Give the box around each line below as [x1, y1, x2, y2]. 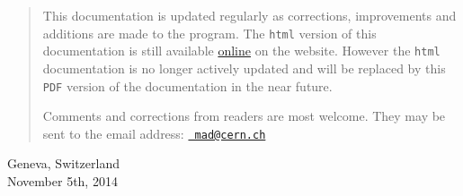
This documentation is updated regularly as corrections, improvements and [42, 6, 457, 24]
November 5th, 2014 [7, 172, 118, 190]
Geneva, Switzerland [7, 154, 120, 173]
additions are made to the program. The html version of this [42, 23, 377, 42]
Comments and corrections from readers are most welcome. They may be [42, 107, 446, 125]
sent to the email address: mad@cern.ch [42, 124, 266, 142]
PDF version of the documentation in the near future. [42, 76, 333, 95]
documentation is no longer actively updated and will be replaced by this [42, 58, 446, 77]
